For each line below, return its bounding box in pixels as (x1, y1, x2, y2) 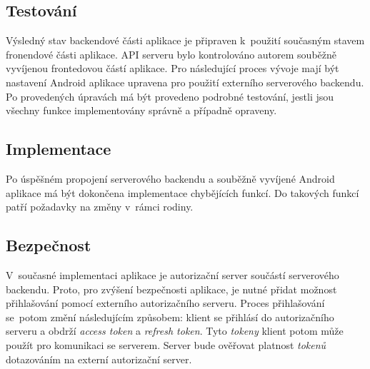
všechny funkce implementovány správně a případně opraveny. (6, 103, 277, 118)
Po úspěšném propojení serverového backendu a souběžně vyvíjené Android (6, 171, 335, 186)
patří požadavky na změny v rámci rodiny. (6, 199, 194, 214)
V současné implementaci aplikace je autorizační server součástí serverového (6, 267, 339, 282)
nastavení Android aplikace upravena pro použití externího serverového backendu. (6, 74, 364, 89)
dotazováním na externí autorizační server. (6, 351, 192, 366)
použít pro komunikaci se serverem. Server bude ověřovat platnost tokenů (6, 337, 326, 352)
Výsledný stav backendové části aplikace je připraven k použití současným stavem (6, 33, 365, 48)
